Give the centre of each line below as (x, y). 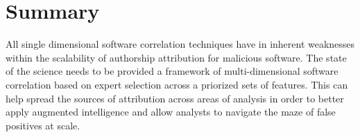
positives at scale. (43, 125)
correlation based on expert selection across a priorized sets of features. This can (177, 84)
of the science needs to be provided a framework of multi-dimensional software (172, 71)
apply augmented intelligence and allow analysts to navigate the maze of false (171, 112)
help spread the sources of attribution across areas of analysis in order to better (175, 98)
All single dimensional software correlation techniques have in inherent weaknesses (180, 44)
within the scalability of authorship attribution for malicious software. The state (176, 57)
